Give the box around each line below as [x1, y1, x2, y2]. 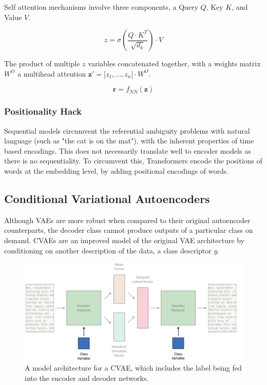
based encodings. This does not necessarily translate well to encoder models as [4, 145, 251, 156]
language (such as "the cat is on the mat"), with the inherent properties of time [4, 135, 254, 146]
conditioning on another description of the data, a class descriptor [4, 245, 212, 255]
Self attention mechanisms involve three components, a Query [4, 2, 198, 12]
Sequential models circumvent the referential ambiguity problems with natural [4, 125, 250, 136]
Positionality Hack [4, 105, 82, 118]
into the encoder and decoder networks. [25, 372, 149, 383]
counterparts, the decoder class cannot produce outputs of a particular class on [4, 225, 253, 235]
